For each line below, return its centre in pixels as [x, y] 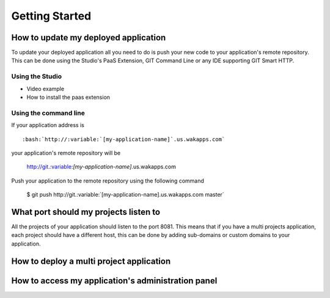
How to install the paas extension [68, 97]
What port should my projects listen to [86, 212]
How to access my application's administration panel [114, 281]
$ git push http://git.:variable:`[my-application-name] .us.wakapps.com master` [125, 195]
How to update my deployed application [89, 38]
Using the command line [48, 113]
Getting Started [51, 16]
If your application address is [48, 125]
